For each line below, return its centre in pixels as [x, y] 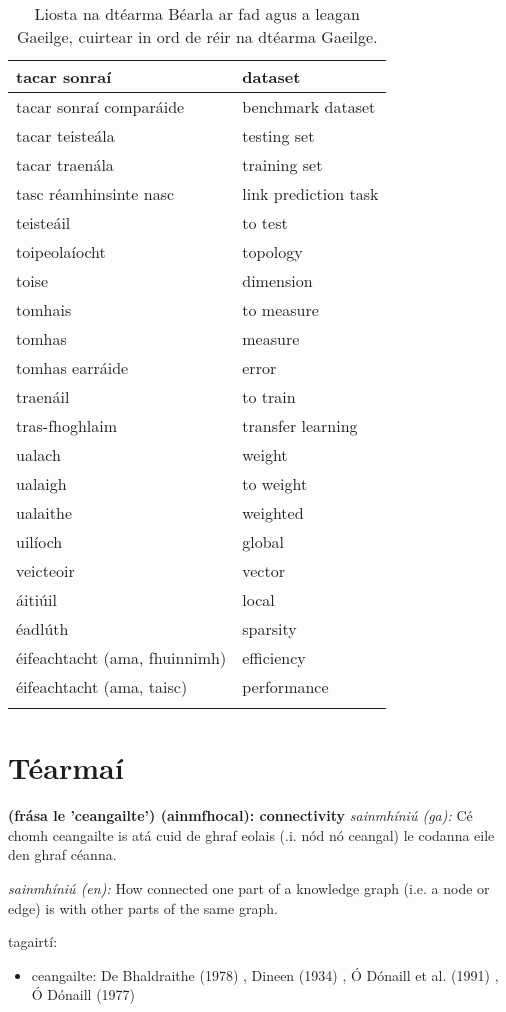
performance [285, 686]
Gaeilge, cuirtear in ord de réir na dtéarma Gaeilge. [197, 36]
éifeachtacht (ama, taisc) [102, 686]
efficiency [274, 657]
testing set [278, 135]
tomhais [44, 309]
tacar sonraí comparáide [100, 106]
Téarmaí [66, 767]
